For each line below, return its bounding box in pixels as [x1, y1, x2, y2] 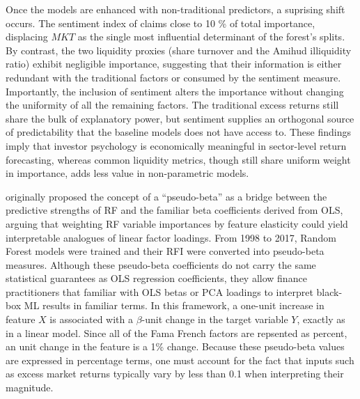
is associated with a [49, 312, 133, 327]
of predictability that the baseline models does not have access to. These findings [6, 125, 351, 139]
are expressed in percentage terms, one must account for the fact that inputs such [6, 352, 354, 367]
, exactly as [297, 312, 345, 327]
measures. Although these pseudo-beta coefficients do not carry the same [6, 257, 316, 272]
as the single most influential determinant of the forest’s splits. [77, 29, 345, 44]
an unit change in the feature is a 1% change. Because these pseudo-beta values [6, 339, 345, 354]
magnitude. [6, 380, 54, 395]
